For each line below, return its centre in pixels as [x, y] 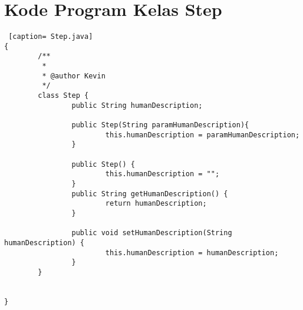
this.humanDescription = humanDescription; [192, 253]
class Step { [63, 96]
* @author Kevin [74, 76]
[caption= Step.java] [51, 37]
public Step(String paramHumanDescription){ [160, 125]
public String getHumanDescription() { [150, 194]
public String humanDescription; [137, 105]
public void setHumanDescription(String [152, 233]
